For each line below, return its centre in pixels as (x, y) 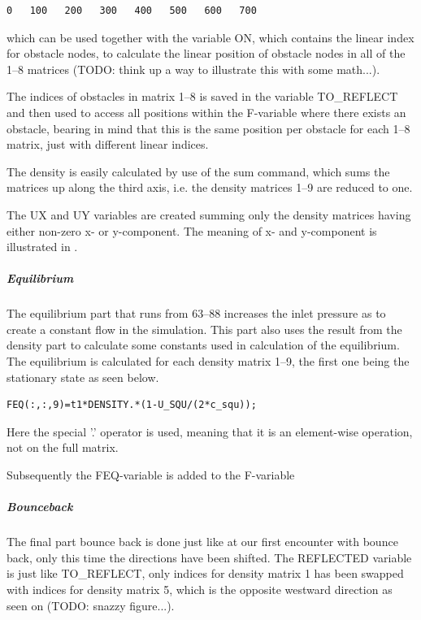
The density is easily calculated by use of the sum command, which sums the (198, 171)
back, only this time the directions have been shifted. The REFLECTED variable (209, 557)
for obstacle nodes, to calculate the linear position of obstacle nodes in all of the (206, 53)
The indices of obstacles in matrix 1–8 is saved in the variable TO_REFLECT (202, 96)
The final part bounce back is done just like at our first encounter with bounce (202, 542)
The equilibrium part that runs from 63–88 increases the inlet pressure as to (196, 313)
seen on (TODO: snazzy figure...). (91, 605)
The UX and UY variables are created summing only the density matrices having (209, 214)
